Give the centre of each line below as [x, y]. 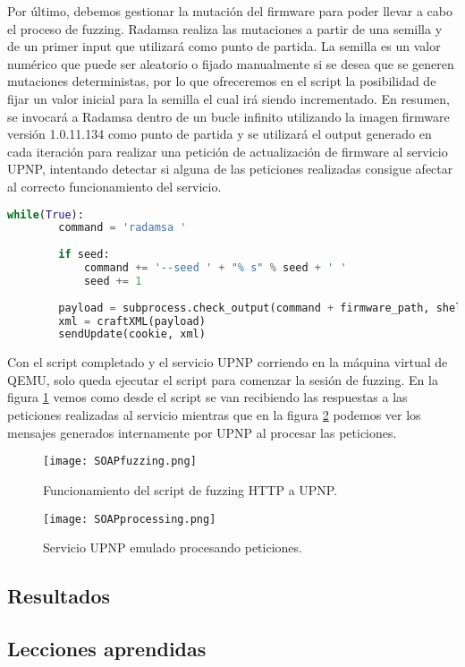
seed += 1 [113, 281]
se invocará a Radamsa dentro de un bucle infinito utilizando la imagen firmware [228, 116]
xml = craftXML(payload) [132, 321]
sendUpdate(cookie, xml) [132, 334]
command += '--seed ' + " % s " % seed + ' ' [215, 268]
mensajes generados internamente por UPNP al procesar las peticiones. [202, 432]
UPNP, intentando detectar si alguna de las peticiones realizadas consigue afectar [230, 169]
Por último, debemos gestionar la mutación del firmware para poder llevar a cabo [230, 11]
